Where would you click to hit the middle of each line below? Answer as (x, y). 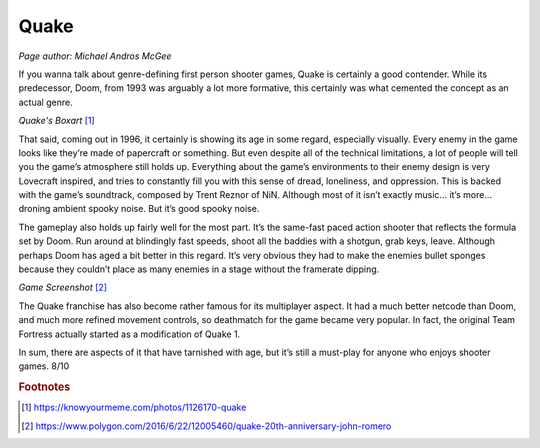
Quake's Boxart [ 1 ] (56, 121)
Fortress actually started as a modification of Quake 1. (129, 334)
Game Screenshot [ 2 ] (63, 287)
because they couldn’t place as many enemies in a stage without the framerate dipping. (199, 269)
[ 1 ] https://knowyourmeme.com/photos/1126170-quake (134, 407)
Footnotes (44, 387)
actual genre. (46, 102)
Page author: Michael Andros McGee (95, 56)
